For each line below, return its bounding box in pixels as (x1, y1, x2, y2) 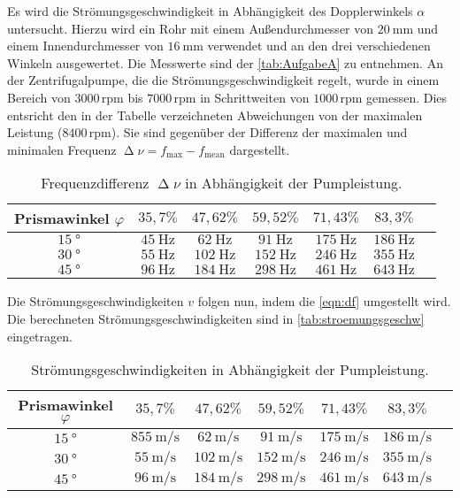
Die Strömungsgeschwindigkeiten (7, 292, 184, 310)
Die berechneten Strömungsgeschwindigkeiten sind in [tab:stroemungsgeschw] (7, 309, 425, 327)
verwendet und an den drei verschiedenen (207, 36, 431, 55)
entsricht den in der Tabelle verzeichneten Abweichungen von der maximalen (7, 105, 423, 124)
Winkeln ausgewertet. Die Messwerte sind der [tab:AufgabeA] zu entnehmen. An (7, 53, 443, 72)
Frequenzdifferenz (41, 172, 149, 194)
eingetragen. (7, 326, 73, 345)
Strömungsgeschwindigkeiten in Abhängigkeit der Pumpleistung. (31, 359, 429, 380)
